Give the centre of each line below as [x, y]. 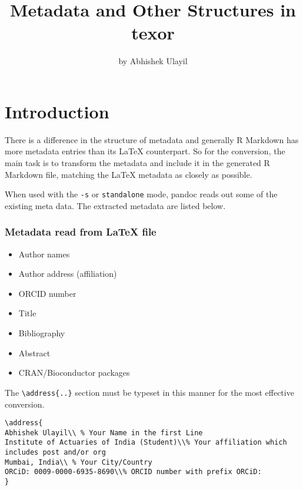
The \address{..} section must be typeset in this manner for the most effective [149, 392]
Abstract [34, 352]
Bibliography [42, 333]
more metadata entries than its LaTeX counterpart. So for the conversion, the [145, 151]
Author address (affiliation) [68, 274]
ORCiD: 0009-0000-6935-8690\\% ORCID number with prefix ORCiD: [133, 472]
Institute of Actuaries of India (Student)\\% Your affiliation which [146, 443]
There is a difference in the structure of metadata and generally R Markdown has [152, 139]
